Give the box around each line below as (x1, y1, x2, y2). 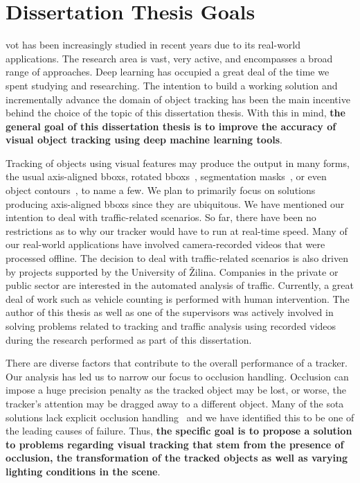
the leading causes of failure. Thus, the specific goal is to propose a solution (6, 423, 352, 438)
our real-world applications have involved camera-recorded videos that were (6, 237, 325, 252)
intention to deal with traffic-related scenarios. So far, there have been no (6, 210, 316, 225)
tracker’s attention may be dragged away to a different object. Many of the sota (6, 396, 344, 410)
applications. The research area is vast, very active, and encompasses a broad (6, 51, 333, 65)
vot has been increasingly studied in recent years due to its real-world (6, 37, 301, 52)
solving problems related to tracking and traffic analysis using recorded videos (6, 319, 336, 333)
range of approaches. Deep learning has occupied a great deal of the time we (6, 64, 330, 79)
